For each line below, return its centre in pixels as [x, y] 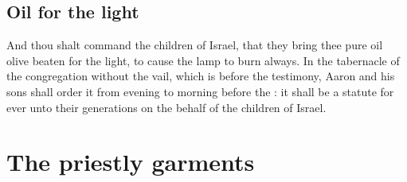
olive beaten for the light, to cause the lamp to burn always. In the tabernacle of [203, 60]
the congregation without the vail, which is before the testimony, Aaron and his [201, 76]
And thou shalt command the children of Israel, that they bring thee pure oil [195, 45]
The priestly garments [131, 162]
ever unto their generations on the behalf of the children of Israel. [166, 107]
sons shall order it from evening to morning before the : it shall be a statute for [200, 91]
